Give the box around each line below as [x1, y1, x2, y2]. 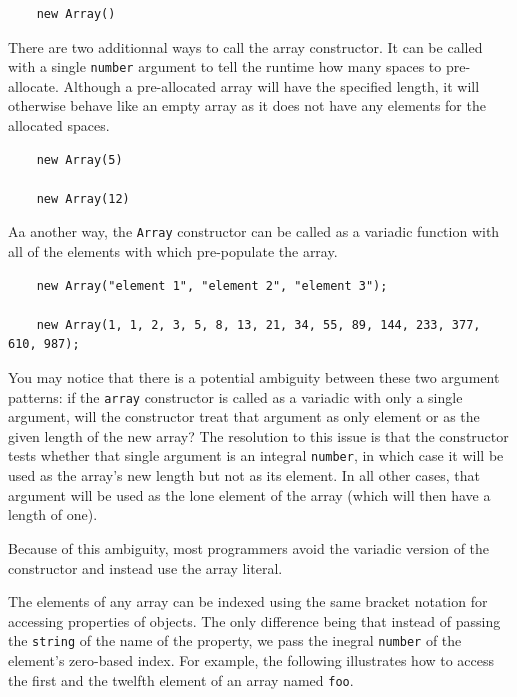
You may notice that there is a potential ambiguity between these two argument [8, 367, 500, 388]
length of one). [8, 504, 98, 525]
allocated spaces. [8, 115, 110, 136]
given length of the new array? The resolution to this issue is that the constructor [8, 425, 509, 446]
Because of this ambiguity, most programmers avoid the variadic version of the [8, 537, 490, 558]
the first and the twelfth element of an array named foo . [8, 669, 354, 690]
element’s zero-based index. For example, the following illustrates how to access [8, 649, 495, 670]
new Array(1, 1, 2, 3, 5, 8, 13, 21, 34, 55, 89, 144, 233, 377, [36, 317, 481, 332]
